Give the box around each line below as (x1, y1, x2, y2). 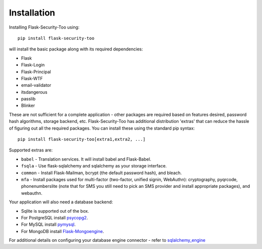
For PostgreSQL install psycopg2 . (21, 215, 88, 220)
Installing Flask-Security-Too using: (9, 24, 80, 30)
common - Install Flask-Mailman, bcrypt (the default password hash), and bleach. (21, 170, 182, 176)
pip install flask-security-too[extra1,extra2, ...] (17, 136, 146, 142)
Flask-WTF (21, 75, 43, 81)
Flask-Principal (21, 68, 51, 75)
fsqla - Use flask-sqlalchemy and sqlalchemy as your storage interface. (21, 163, 167, 169)
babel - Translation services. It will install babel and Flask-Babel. (21, 156, 151, 162)
